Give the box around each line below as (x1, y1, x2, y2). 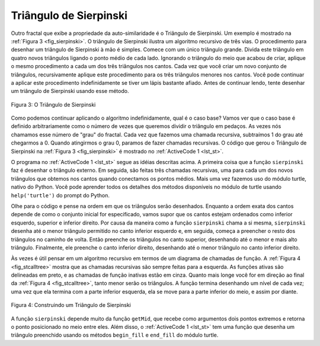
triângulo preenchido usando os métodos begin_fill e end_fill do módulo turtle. (11, 332, 219, 339)
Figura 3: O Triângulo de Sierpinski (11, 101, 96, 108)
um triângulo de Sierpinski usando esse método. (11, 88, 129, 95)
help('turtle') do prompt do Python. (11, 191, 110, 198)
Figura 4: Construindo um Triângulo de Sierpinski (11, 302, 132, 309)
